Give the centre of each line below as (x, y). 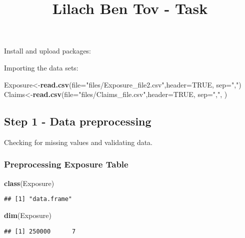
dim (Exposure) (28, 215)
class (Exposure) (29, 183)
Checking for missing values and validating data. (78, 142)
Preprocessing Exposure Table (66, 164)
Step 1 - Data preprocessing (78, 121)
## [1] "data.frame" (38, 199)
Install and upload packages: (48, 51)
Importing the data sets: (41, 67)
